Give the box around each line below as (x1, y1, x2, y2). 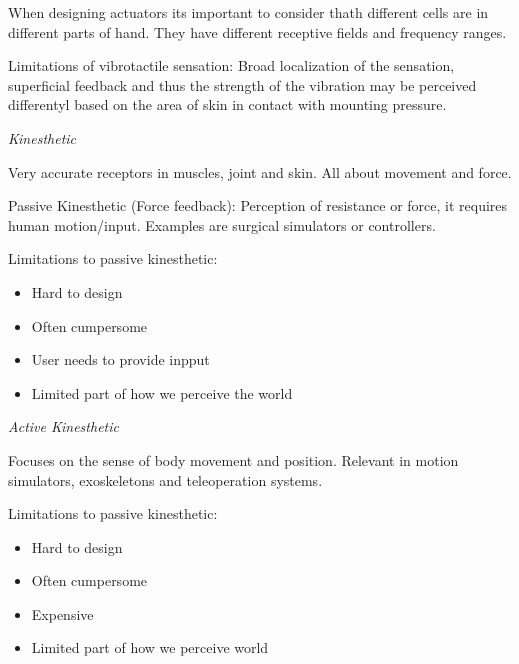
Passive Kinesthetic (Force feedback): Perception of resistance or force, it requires (8, 195, 508, 216)
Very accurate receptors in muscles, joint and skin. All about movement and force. (8, 161, 512, 182)
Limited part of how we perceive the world (31, 382, 293, 403)
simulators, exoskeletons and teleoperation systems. (8, 469, 323, 490)
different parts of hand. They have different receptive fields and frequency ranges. (8, 21, 507, 42)
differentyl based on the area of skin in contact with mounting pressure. (8, 94, 447, 115)
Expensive (31, 603, 94, 624)
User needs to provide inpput (31, 349, 210, 370)
